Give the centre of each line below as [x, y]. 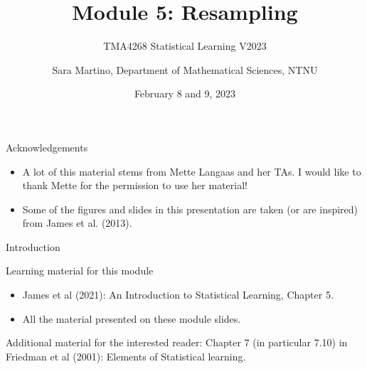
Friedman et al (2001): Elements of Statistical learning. [126, 356]
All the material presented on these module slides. [132, 318]
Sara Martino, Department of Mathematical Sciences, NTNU [185, 69]
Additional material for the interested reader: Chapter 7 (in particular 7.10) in [177, 342]
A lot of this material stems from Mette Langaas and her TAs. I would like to [192, 171]
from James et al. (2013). [77, 223]
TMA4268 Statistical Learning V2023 [185, 46]
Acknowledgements [47, 147]
